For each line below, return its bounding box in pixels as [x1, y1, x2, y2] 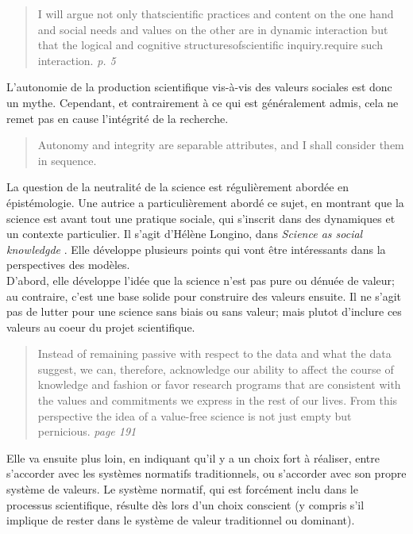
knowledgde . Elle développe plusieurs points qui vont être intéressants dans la [6, 240, 386, 257]
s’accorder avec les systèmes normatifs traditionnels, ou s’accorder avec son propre [6, 465, 407, 482]
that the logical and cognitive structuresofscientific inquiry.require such [37, 36, 383, 53]
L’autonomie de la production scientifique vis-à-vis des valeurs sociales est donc [6, 79, 392, 95]
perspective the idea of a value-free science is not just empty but [37, 407, 352, 424]
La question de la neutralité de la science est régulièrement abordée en [6, 179, 349, 195]
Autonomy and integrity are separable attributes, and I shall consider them [37, 136, 404, 153]
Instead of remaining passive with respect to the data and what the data [37, 345, 392, 362]
